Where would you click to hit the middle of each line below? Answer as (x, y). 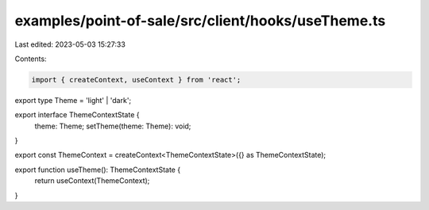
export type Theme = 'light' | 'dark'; (73, 100)
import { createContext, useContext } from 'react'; (136, 80)
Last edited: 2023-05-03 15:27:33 (70, 44)
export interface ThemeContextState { (77, 115)
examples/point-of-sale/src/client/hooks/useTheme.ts (200, 21)
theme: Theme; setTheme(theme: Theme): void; (113, 126)
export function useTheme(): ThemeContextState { (98, 170)
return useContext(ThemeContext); (92, 181)
